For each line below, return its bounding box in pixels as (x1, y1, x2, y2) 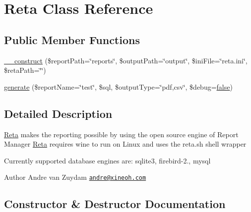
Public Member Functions (4, 32, 140, 47)
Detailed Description (4, 106, 113, 121)
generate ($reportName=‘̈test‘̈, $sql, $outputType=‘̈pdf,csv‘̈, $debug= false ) (4, 81, 233, 92)
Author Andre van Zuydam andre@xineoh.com (4, 172, 146, 182)
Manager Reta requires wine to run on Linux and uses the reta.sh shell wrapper (4, 139, 247, 149)
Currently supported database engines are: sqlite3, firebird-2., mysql (4, 155, 211, 165)
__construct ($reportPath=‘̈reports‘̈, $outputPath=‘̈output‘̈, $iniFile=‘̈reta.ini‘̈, (4, 55, 248, 65)
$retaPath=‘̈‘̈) (4, 65, 46, 75)
